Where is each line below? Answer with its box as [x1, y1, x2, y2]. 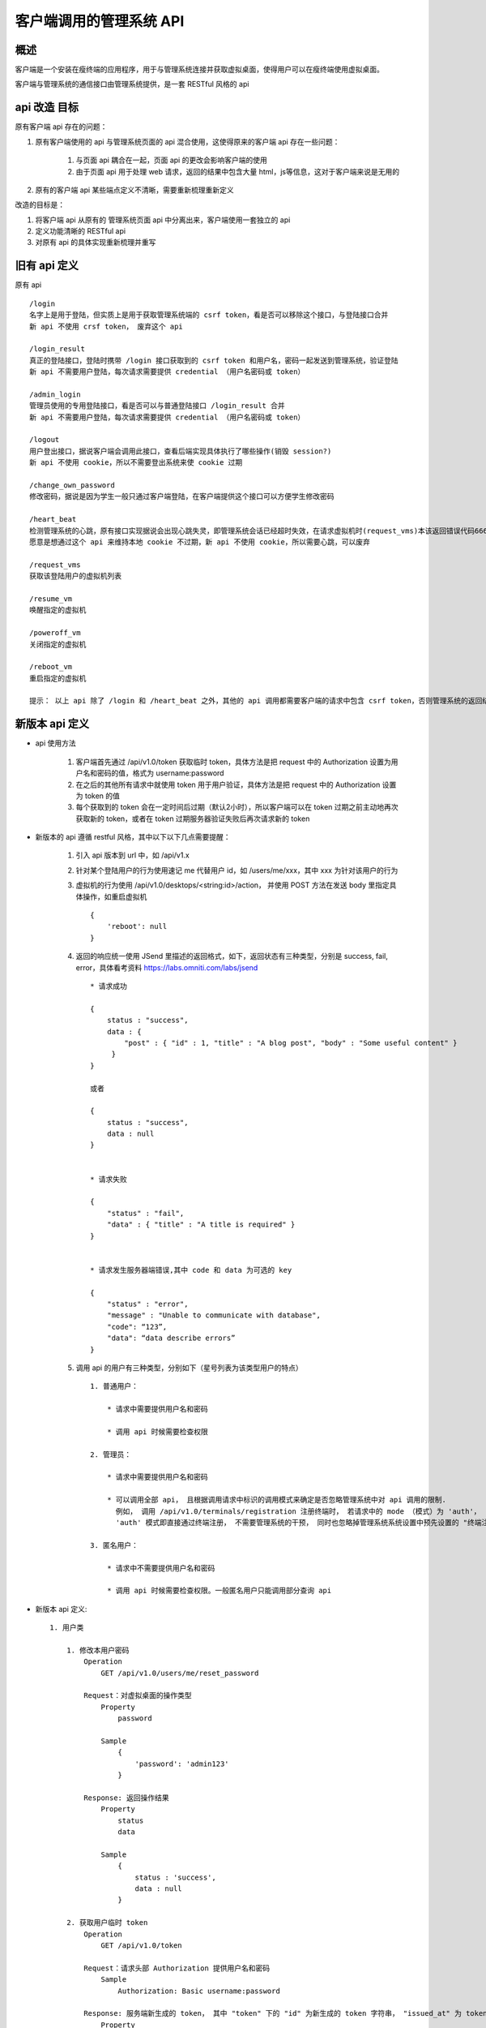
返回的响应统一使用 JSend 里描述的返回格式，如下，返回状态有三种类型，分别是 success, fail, [75, 952, 389, 961]
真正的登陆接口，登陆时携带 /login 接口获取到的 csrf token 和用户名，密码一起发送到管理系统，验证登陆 [29, 355, 399, 365]
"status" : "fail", [106, 1209, 185, 1218]
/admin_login [29, 389, 81, 399]
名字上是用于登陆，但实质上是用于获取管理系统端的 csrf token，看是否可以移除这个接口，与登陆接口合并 [29, 311, 389, 320]
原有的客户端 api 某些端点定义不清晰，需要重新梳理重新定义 [35, 185, 234, 195]
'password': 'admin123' [134, 1759, 230, 1768]
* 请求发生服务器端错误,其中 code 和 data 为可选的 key [90, 1265, 292, 1274]
